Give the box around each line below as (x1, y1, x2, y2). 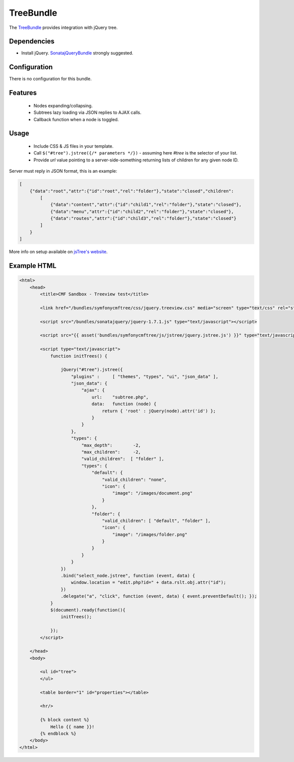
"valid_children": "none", (102, 476, 167, 482)
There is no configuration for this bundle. (9, 76, 92, 82)
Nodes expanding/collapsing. (33, 103, 93, 108)
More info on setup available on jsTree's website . (9, 249, 108, 255)
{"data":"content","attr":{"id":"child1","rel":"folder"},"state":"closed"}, (50, 202, 242, 208)
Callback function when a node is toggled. (33, 116, 119, 122)
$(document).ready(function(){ (50, 607, 126, 613)
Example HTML (9, 262, 56, 270)
